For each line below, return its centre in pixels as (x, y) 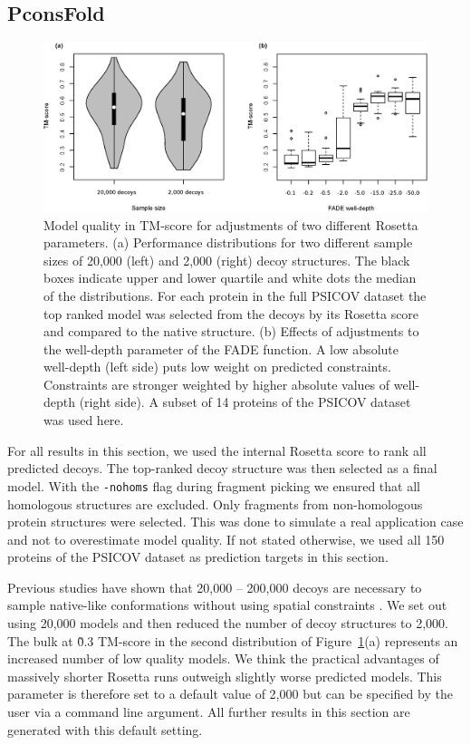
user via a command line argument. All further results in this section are (209, 712)
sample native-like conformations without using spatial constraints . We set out (227, 605)
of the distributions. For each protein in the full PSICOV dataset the (235, 295)
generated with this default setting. (105, 729)
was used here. (84, 420)
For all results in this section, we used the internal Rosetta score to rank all (217, 450)
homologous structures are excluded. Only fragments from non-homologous (215, 503)
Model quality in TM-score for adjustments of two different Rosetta (231, 224)
